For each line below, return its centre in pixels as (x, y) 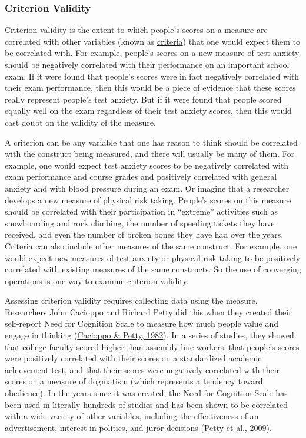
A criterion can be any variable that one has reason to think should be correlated (151, 142)
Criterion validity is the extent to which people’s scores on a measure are (136, 30)
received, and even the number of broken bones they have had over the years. (144, 234)
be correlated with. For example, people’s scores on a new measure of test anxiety (152, 53)
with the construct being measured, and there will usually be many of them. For (150, 154)
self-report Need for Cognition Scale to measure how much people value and (142, 323)
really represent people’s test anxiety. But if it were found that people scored (143, 99)
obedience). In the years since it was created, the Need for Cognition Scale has (146, 393)
